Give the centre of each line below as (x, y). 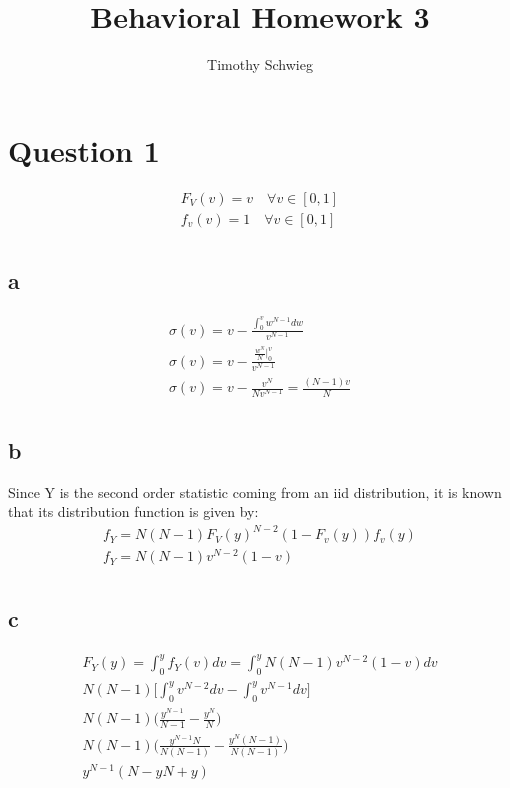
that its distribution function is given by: (133, 511)
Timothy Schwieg (260, 64)
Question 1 (84, 149)
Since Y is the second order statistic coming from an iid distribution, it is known (255, 491)
